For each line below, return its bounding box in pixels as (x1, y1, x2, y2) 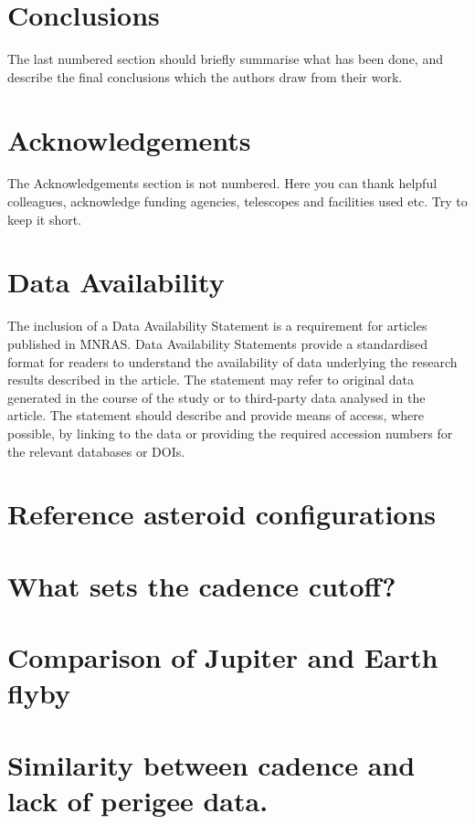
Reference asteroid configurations (7, 495, 437, 533)
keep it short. (7, 209, 82, 228)
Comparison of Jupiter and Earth (7, 639, 438, 676)
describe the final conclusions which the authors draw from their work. (7, 67, 403, 86)
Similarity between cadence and (7, 745, 416, 783)
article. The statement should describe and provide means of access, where (7, 406, 424, 425)
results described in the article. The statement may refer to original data (7, 370, 415, 389)
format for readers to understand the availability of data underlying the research (7, 352, 458, 371)
